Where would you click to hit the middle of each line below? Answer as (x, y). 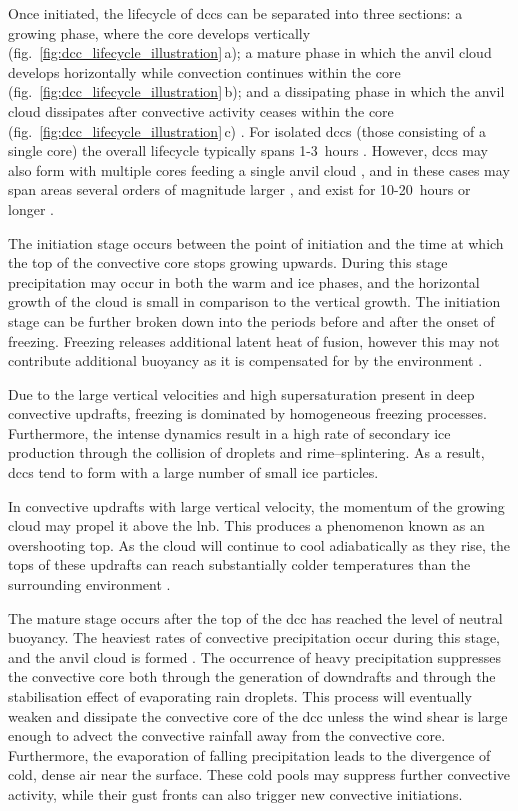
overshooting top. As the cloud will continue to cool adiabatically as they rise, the (259, 544)
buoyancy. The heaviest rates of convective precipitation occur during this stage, (254, 637)
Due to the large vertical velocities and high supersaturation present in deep (241, 393)
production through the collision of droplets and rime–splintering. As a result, (246, 452)
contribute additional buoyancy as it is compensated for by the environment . (245, 360)
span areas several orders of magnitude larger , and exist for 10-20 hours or (239, 189)
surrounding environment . (89, 584)
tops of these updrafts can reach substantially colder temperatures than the (239, 564)
